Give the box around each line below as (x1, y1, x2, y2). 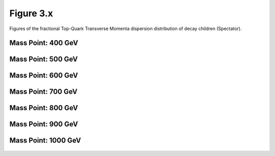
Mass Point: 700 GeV (9, 87, 77, 96)
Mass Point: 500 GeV (9, 55, 78, 64)
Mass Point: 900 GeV (9, 120, 78, 128)
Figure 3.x (9, 8, 53, 19)
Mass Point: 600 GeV (9, 71, 78, 80)
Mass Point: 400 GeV (9, 39, 78, 47)
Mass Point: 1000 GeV (9, 136, 81, 145)
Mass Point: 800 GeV (9, 103, 78, 112)
